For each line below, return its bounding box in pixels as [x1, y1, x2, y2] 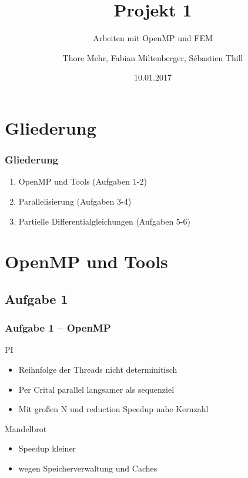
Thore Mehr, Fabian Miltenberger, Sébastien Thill [62, 51, 243, 63]
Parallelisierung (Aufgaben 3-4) [18, 195, 132, 207]
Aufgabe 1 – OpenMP [5, 320, 111, 335]
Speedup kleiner [18, 442, 76, 454]
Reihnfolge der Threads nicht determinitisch [18, 363, 177, 376]
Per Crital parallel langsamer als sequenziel [18, 383, 175, 395]
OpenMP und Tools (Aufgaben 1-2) [18, 175, 147, 188]
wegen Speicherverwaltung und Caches [18, 462, 157, 474]
